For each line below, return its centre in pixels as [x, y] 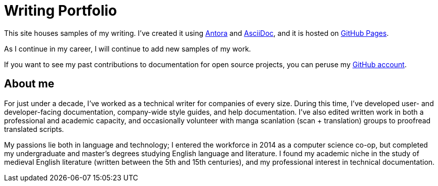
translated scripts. [34, 129]
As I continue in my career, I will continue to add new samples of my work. [128, 49]
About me [29, 84]
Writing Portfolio [61, 11]
